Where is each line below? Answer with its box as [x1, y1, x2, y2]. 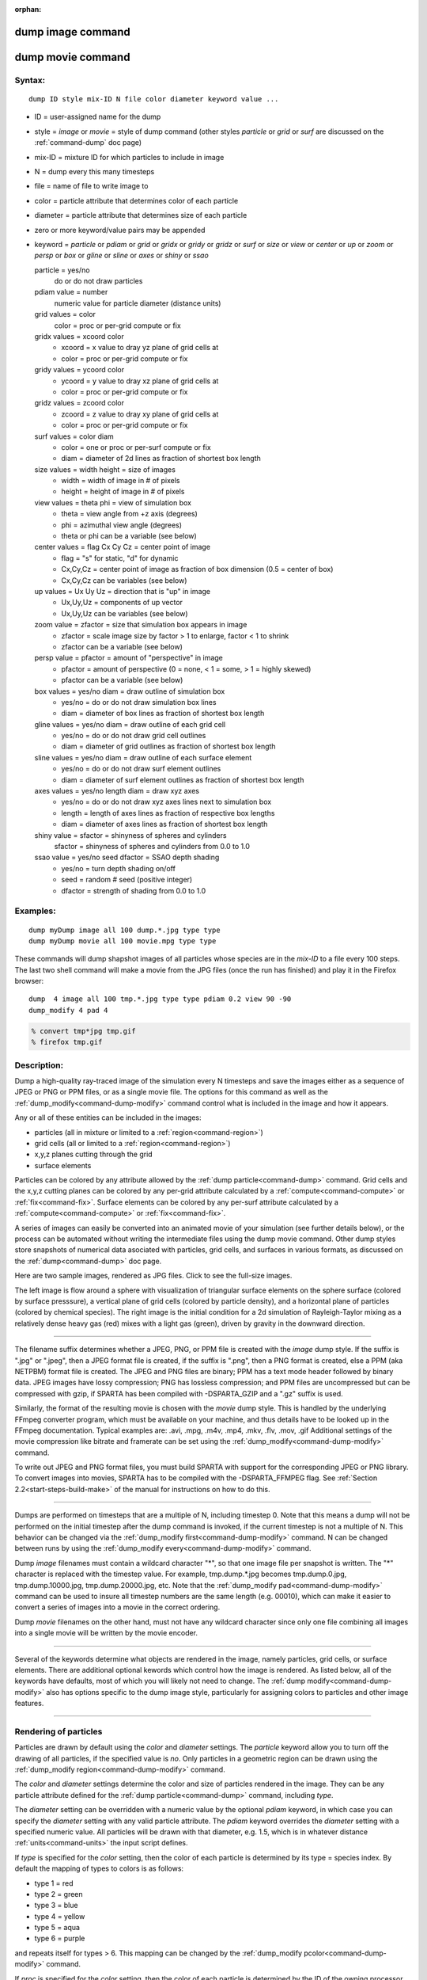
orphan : [14, 5, 42, 13]
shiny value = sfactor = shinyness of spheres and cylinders [34, 830, 227, 840]
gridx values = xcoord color [34, 332, 124, 341]
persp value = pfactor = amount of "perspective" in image [34, 653, 223, 663]
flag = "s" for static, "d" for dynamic [61, 553, 179, 562]
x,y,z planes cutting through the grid [34, 1149, 153, 1159]
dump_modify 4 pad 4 [28, 1006, 108, 1015]
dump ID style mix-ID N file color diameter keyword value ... [28, 94, 279, 103]
